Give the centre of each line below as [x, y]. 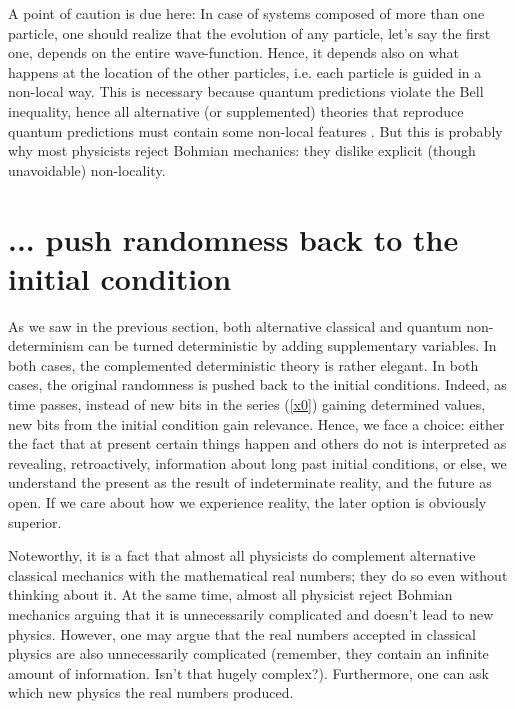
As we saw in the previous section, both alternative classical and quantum [235, 325]
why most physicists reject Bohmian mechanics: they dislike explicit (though [242, 150]
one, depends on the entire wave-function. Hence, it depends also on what [233, 52]
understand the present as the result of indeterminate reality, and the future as [250, 482]
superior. [35, 521]
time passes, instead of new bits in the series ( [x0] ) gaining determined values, [247, 404]
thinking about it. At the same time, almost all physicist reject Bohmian [230, 594]
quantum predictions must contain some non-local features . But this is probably [255, 130]
